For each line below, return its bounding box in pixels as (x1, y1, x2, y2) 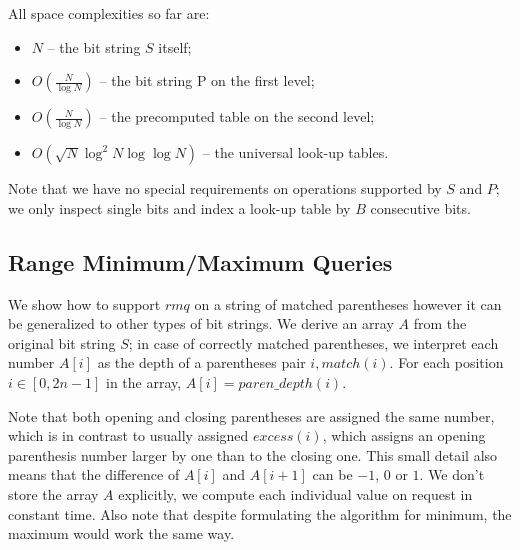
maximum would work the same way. (8, 523, 235, 544)
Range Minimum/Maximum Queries (8, 246, 393, 277)
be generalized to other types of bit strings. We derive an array (8, 313, 394, 334)
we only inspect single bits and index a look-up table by (8, 197, 351, 218)
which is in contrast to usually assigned (8, 425, 249, 446)
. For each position (389, 352, 504, 373)
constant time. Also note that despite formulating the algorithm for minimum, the (8, 503, 512, 524)
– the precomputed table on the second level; (99, 106, 375, 127)
